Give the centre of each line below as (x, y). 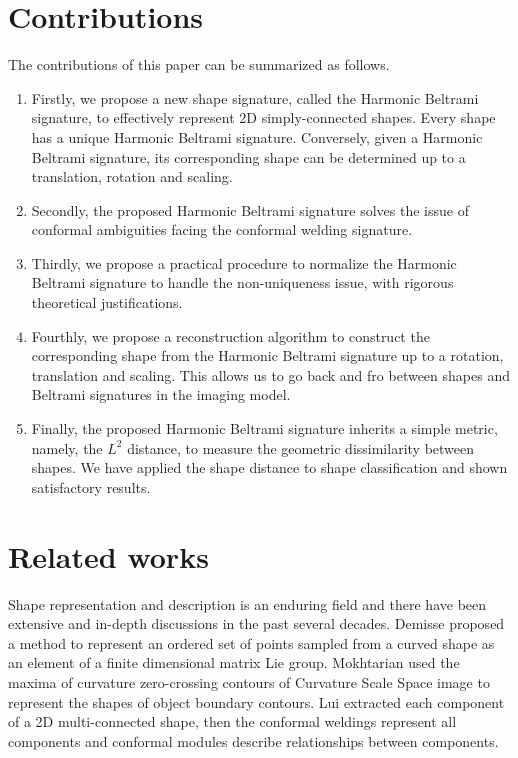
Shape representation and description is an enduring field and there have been (247, 603)
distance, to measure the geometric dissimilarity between (301, 447)
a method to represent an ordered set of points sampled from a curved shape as (251, 642)
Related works (108, 555)
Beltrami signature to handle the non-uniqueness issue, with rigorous (242, 282)
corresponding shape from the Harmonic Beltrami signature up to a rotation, (267, 355)
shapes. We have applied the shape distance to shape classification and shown (269, 467)
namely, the (67, 447)
